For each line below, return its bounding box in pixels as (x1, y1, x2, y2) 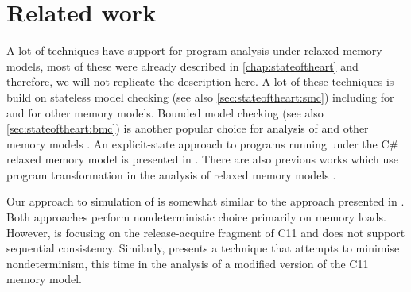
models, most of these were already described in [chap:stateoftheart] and (6, 57, 359, 74)
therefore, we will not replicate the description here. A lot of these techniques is (6, 73, 394, 90)
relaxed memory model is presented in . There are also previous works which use (6, 151, 399, 167)
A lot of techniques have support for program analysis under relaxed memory (6, 42, 382, 59)
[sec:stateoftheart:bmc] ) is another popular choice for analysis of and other (6, 120, 369, 136)
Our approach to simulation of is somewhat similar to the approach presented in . (6, 193, 405, 209)
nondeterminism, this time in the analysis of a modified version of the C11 (6, 255, 369, 271)
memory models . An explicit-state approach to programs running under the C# (6, 135, 399, 152)
